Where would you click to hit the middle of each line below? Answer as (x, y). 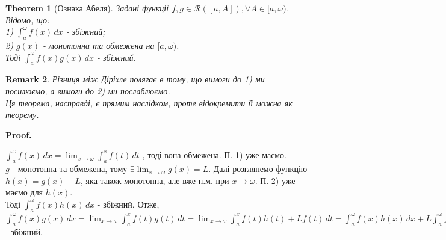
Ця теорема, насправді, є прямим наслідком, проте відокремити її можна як (149, 103)
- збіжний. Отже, (128, 204)
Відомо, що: (28, 20)
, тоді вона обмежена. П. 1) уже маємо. (214, 155)
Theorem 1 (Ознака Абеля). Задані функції (87, 8)
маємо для (24, 192)
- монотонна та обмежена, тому (70, 169)
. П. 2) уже (275, 180)
